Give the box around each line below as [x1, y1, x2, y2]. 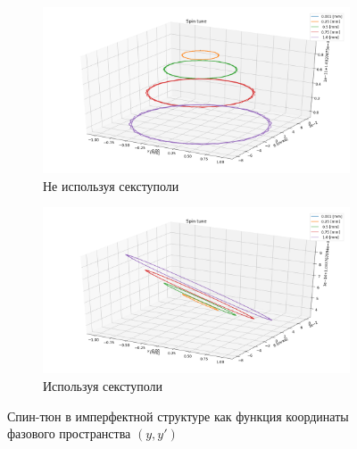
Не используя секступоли [43, 176, 179, 195]
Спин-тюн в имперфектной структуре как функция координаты [7, 406, 349, 425]
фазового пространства [7, 424, 131, 443]
